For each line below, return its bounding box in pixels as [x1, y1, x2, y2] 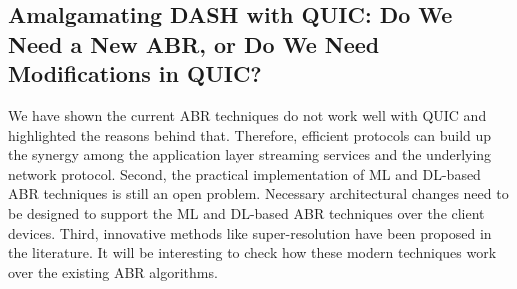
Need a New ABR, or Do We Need [8, 28, 380, 59]
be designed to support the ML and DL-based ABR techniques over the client [8, 202, 485, 223]
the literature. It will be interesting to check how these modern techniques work [8, 242, 497, 263]
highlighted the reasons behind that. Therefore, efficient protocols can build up [8, 124, 492, 145]
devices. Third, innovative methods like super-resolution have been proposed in [8, 222, 492, 243]
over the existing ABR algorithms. [8, 261, 218, 282]
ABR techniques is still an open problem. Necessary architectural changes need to [8, 183, 509, 204]
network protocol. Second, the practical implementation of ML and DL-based [8, 163, 481, 184]
